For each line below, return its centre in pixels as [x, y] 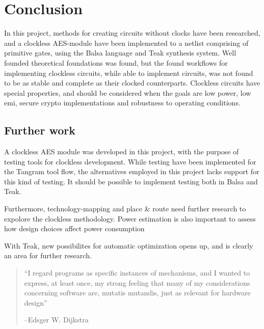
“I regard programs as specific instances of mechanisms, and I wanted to [137, 273]
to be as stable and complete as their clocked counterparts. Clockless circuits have [132, 83]
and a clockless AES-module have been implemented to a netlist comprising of [126, 43]
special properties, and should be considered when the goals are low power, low [128, 92]
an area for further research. [48, 255]
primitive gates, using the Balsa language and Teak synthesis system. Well [120, 53]
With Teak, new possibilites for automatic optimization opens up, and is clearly [129, 245]
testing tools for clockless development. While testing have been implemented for [130, 161]
